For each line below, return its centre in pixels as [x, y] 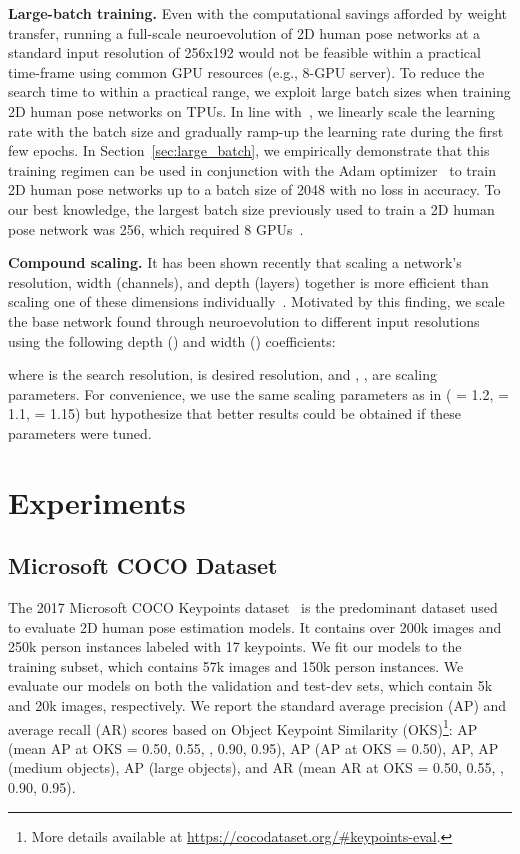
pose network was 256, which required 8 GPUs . [156, 228]
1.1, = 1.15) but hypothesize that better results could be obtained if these [235, 413]
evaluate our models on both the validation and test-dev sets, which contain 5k [250, 685]
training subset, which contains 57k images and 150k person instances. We [236, 665]
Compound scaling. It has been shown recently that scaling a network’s [235, 262]
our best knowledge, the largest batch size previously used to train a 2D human [251, 208]
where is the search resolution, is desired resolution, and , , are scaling [222, 374]
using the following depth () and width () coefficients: [172, 340]
